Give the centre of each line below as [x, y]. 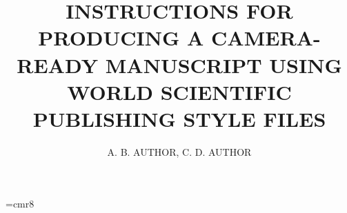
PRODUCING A [121, 38]
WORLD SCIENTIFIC [179, 91]
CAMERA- [266, 38]
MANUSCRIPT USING [224, 64]
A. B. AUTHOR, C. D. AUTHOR [179, 151]
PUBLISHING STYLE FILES [179, 118]
